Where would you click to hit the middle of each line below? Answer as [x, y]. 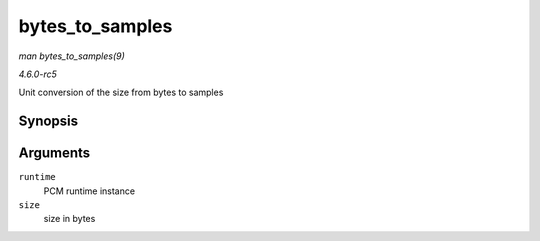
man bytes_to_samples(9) [71, 56]
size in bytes [69, 219]
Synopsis [48, 121]
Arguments [54, 153]
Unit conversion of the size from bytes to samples [121, 92]
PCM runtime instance [89, 191]
